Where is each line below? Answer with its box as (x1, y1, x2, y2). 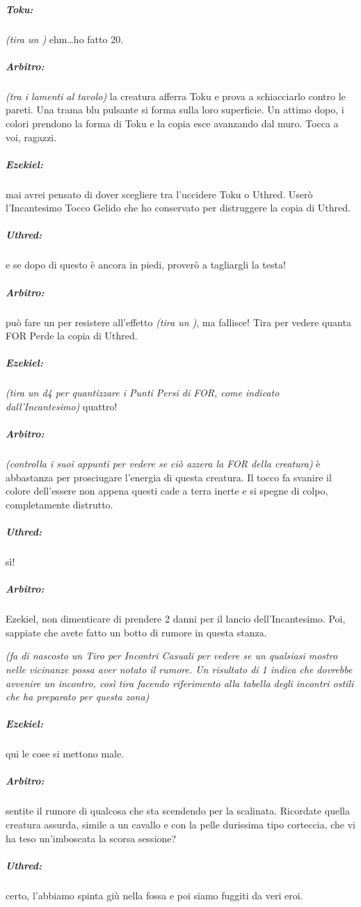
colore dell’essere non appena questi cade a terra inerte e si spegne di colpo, (6, 483, 328, 498)
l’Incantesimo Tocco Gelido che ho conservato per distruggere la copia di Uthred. (6, 200, 351, 215)
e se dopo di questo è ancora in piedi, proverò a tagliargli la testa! (6, 257, 286, 272)
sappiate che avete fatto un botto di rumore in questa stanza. (6, 625, 267, 639)
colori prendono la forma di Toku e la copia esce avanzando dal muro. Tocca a (6, 115, 339, 130)
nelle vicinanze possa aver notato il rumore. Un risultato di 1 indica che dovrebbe (6, 661, 353, 676)
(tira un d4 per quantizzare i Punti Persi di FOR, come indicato (6, 385, 280, 400)
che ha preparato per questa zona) (6, 689, 150, 704)
